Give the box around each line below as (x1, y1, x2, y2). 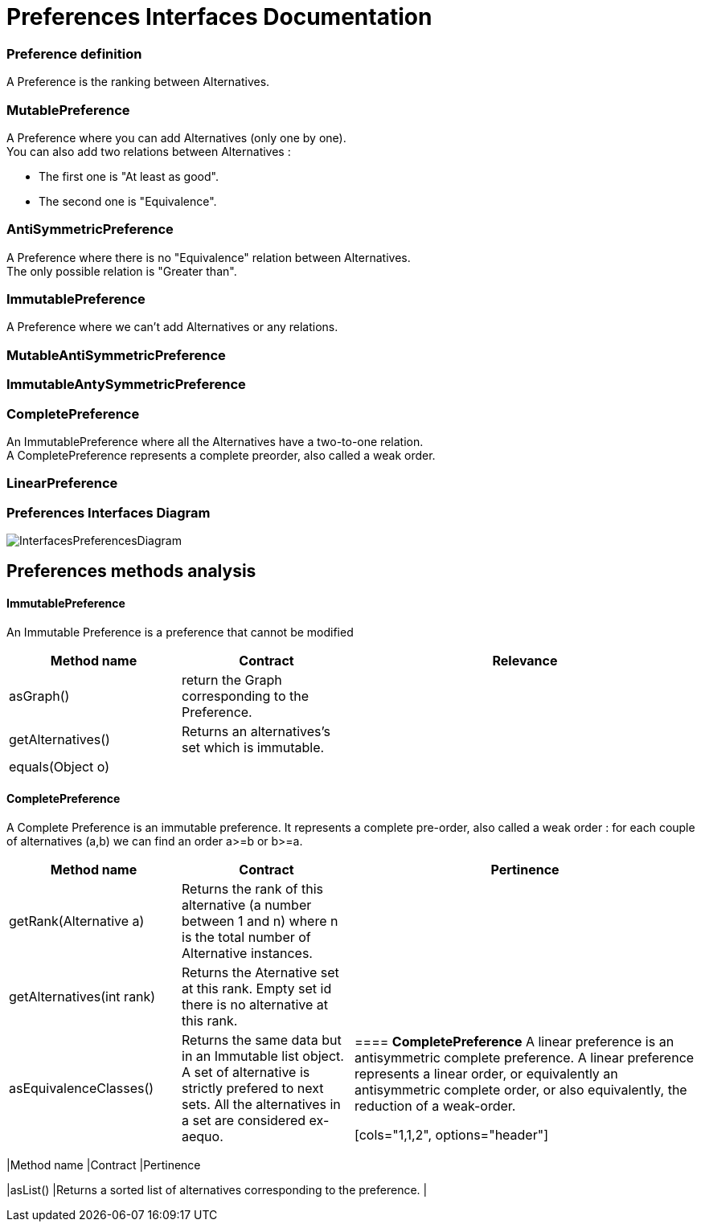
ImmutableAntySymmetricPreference (6, 376, 246, 393)
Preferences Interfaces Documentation (6, 3, 432, 31)
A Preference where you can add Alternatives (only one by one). (6, 130, 346, 145)
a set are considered (182, 1111, 306, 1128)
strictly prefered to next (182, 1079, 324, 1096)
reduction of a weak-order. (355, 1097, 516, 1114)
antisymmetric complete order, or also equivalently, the (355, 1081, 687, 1098)
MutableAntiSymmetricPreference (6, 346, 226, 363)
